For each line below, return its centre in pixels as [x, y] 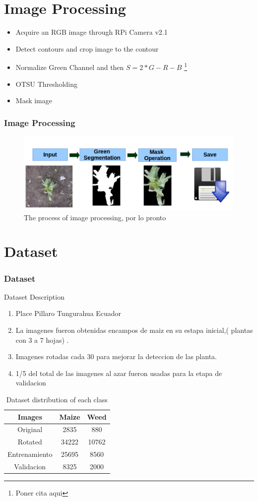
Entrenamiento [30, 454]
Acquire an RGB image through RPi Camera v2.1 [92, 32]
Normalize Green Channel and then [70, 67]
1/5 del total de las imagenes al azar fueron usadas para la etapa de [119, 373]
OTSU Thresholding [46, 84]
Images [30, 416]
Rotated [30, 442]
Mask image [34, 100]
